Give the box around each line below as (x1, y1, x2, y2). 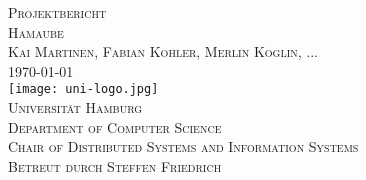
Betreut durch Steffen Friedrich (8, 155, 222, 176)
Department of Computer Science (8, 116, 222, 137)
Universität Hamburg (8, 97, 143, 118)
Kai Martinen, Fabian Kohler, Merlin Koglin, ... (8, 41, 319, 62)
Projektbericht (8, 2, 107, 22)
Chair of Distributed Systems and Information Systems (8, 136, 359, 157)
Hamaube (8, 21, 64, 42)
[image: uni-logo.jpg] (8, 82, 159, 97)
